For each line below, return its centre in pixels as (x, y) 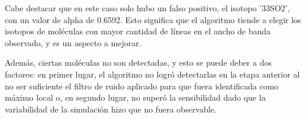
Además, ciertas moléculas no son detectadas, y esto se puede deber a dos (138, 62)
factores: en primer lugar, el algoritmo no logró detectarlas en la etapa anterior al (152, 74)
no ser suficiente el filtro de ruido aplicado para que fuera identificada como (142, 86)
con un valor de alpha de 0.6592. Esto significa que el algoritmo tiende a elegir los (153, 19)
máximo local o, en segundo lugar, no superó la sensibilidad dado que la (135, 97)
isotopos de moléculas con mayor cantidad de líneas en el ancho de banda (138, 31)
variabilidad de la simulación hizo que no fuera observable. (111, 109)
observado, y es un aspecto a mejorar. (73, 42)
